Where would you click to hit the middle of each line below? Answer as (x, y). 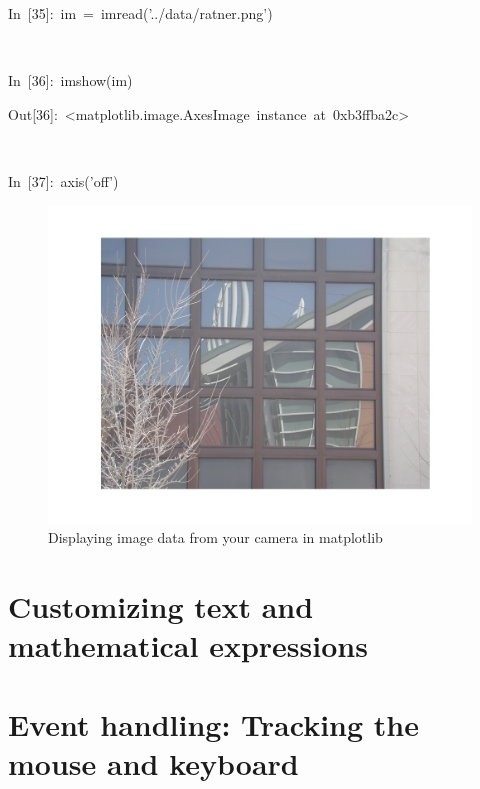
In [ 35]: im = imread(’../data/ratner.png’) (140, 13)
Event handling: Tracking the (213, 723)
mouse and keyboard (153, 762)
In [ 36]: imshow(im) (70, 80)
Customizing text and (161, 605)
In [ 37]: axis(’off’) (63, 180)
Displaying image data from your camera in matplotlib (215, 537)
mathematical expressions (188, 645)
